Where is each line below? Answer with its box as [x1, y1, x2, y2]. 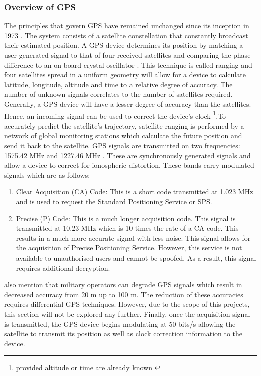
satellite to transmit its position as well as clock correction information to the [4, 328, 243, 339]
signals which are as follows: [4, 169, 90, 180]
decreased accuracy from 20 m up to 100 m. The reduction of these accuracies [4, 289, 243, 299]
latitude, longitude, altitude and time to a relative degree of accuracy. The [4, 79, 233, 89]
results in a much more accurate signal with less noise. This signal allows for [16, 232, 251, 243]
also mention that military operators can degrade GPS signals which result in [4, 279, 242, 290]
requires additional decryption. [16, 262, 110, 273]
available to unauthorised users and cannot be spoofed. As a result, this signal [16, 252, 256, 263]
